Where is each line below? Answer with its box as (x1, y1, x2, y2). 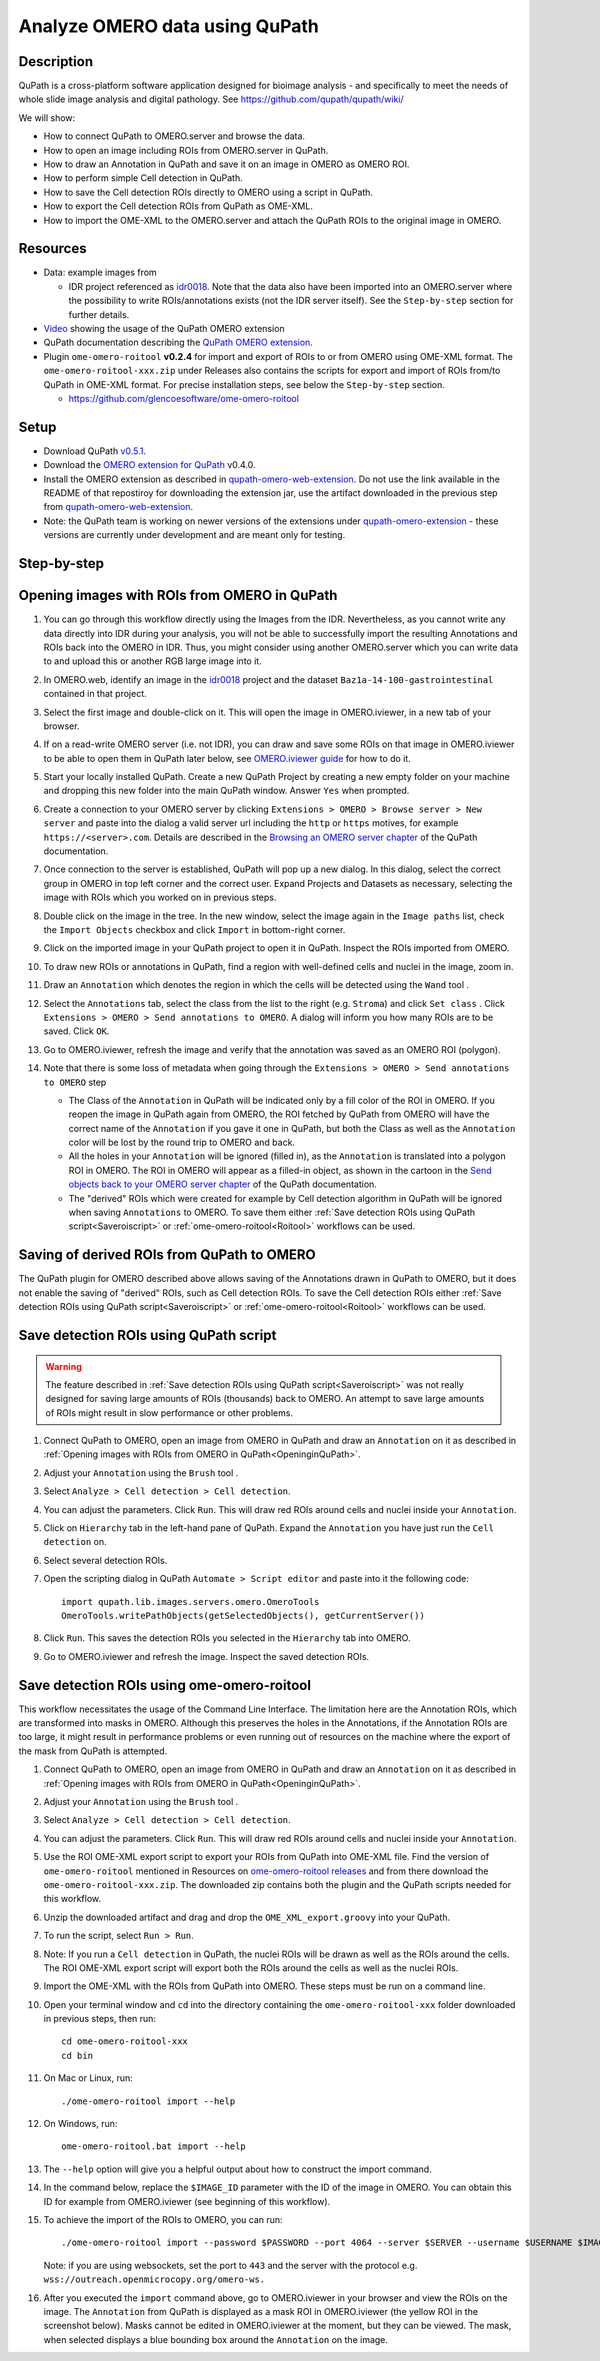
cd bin (61, 2050, 94, 2061)
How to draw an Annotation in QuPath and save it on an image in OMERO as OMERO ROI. (43, 158, 410, 170)
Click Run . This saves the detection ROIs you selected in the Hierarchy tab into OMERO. (43, 1632, 411, 1644)
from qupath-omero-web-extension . (43, 501, 194, 513)
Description (18, 53, 94, 70)
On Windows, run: (43, 2118, 118, 2130)
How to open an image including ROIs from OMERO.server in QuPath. (43, 144, 329, 156)
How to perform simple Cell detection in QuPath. (43, 172, 244, 184)
